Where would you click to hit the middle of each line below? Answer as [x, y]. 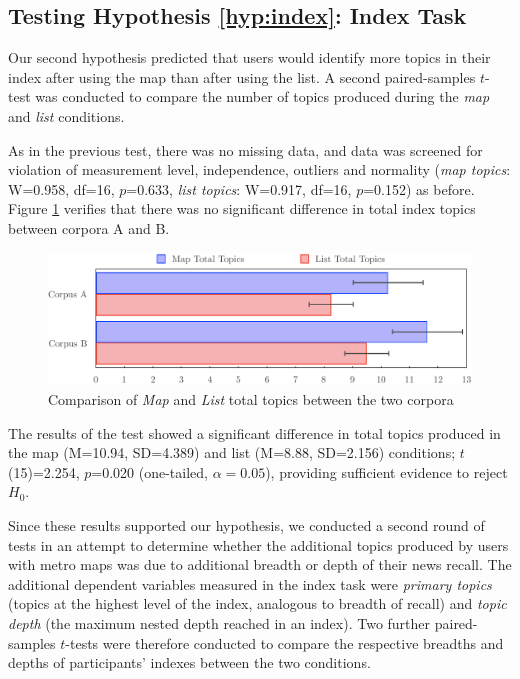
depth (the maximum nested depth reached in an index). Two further [219, 622]
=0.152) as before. [419, 188]
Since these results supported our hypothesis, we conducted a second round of [246, 525]
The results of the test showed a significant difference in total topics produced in [254, 432]
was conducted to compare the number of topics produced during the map [262, 96]
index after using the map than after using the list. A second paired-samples [242, 76]
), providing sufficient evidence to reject [386, 471]
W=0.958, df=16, [61, 188]
